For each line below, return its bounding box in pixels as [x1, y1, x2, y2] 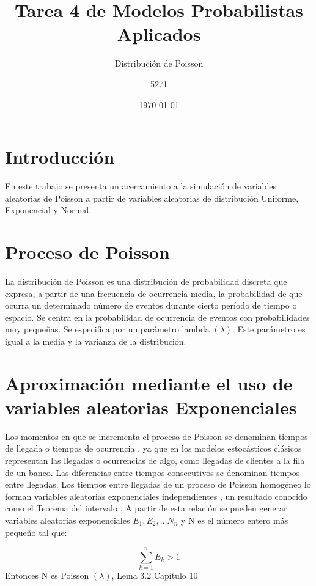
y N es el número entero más [180, 513, 288, 526]
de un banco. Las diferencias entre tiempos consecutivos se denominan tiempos [5, 466, 300, 478]
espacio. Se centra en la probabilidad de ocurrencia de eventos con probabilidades [5, 310, 310, 323]
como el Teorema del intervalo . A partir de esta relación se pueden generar [5, 502, 287, 515]
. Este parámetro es [232, 323, 306, 335]
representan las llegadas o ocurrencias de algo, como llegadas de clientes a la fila [5, 454, 305, 466]
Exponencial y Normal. [5, 203, 92, 216]
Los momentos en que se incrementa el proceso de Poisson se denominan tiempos [5, 430, 308, 442]
